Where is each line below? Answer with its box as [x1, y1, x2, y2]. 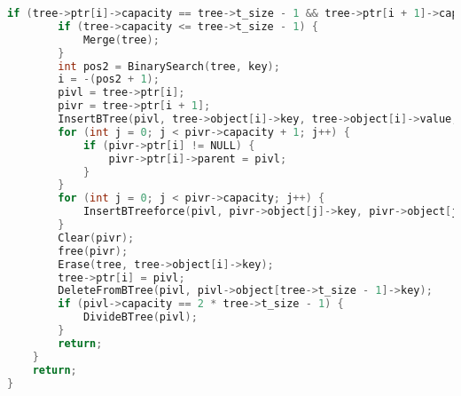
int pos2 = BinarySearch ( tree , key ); [58, 59, 280, 73]
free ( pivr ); [58, 244, 129, 257]
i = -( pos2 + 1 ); [58, 73, 160, 86]
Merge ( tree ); [82, 33, 160, 46]
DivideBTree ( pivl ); [82, 311, 198, 324]
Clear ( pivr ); [58, 231, 135, 244]
